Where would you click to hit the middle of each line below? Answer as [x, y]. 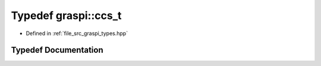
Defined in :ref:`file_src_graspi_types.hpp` [77, 33]
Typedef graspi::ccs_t [66, 15]
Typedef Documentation [57, 50]
